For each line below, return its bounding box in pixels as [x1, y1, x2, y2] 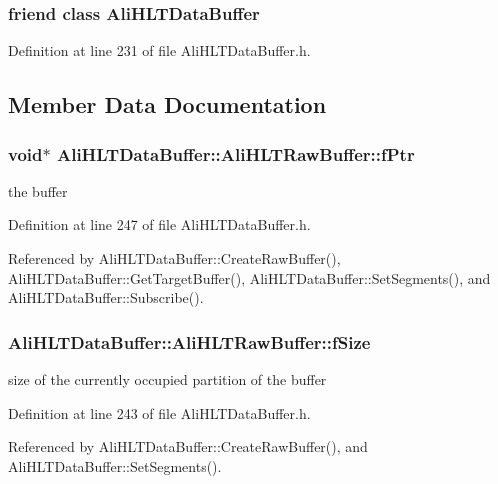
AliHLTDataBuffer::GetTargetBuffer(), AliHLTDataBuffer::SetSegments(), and [8, 267, 491, 288]
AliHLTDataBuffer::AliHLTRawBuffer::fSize [8, 329, 371, 354]
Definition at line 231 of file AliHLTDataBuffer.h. [8, 40, 311, 61]
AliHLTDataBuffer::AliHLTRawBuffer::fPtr [56, 141, 415, 166]
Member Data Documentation [8, 89, 327, 120]
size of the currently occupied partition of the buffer [8, 369, 327, 389]
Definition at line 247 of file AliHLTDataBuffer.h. [8, 214, 311, 235]
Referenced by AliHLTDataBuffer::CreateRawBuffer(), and [8, 436, 368, 457]
